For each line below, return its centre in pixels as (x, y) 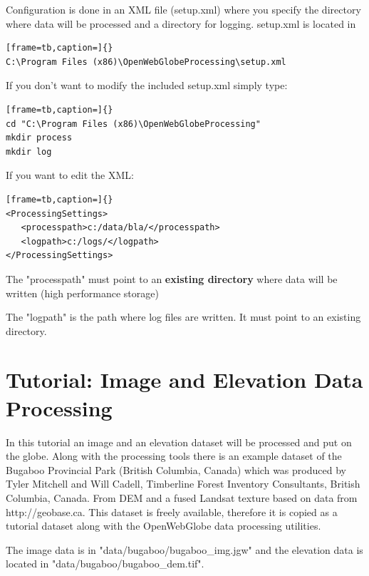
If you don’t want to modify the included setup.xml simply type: (147, 85)
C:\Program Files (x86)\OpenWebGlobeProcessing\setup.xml (146, 62)
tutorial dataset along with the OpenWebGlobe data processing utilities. (163, 526)
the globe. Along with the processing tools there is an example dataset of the (174, 456)
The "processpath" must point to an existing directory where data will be (172, 278)
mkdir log (29, 151)
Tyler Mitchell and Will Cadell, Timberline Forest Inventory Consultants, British (183, 484)
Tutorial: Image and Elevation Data (184, 380)
